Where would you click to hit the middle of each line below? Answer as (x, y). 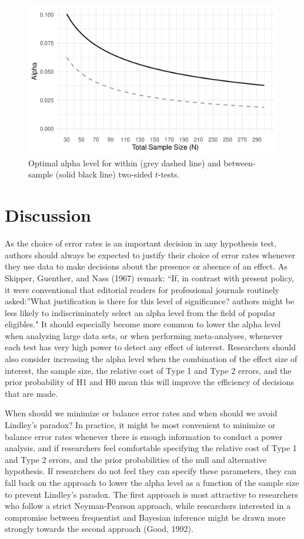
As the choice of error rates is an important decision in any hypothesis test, (141, 243)
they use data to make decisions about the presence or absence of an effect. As (146, 266)
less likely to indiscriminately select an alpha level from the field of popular (140, 312)
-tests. (169, 174)
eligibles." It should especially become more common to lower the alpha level (143, 324)
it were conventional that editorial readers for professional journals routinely (142, 289)
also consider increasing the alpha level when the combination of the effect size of (151, 359)
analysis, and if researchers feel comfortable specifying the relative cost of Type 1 (151, 448)
